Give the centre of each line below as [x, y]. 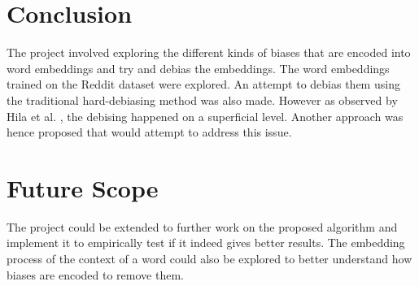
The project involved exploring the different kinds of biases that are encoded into [209, 52]
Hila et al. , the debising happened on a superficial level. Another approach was [205, 116]
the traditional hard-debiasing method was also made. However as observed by [202, 100]
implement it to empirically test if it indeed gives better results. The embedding [206, 243]
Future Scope [83, 187]
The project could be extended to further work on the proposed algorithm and [202, 226]
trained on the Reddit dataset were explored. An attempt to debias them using [203, 84]
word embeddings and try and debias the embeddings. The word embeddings [198, 68]
